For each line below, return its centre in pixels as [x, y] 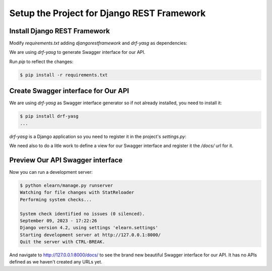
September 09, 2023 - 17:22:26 [59, 221]
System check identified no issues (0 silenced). [82, 214]
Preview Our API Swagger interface [66, 160]
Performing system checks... [56, 199]
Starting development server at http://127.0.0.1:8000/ [90, 235]
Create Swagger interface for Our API [69, 91]
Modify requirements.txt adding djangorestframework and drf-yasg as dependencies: [98, 43]
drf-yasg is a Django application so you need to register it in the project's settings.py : [98, 137]
